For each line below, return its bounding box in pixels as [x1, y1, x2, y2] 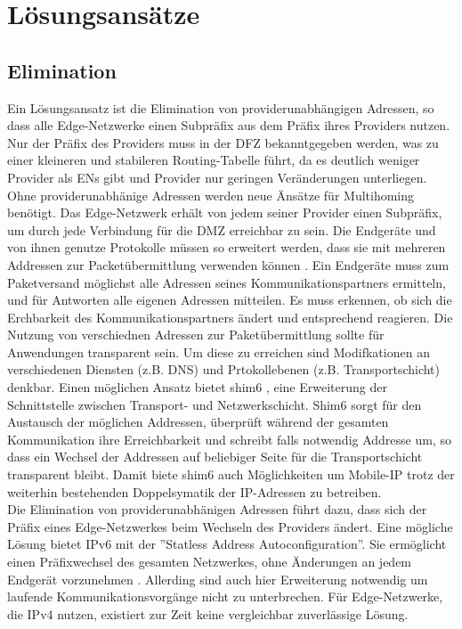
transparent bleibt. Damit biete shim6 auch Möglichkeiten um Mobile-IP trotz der [7, 465, 455, 484]
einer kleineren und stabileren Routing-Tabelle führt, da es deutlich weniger [7, 151, 420, 169]
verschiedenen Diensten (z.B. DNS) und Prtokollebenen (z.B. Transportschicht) [7, 360, 441, 379]
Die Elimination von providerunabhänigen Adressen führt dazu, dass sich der [7, 500, 427, 519]
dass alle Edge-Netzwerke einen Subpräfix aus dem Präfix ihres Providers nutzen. [7, 116, 450, 135]
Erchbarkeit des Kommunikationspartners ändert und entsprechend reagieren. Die [7, 307, 453, 326]
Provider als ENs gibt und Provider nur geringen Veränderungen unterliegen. [7, 167, 427, 186]
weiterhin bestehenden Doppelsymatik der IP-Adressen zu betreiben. [7, 482, 382, 501]
